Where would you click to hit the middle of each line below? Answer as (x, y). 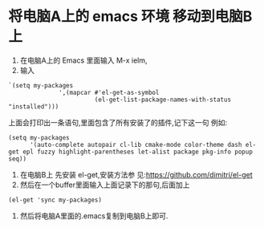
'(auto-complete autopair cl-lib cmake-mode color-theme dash (136, 145)
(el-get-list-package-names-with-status (162, 100)
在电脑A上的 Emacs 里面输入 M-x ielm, (83, 60)
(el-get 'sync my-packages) (55, 200)
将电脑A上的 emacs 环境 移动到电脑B (130, 16)
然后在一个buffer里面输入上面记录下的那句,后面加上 (105, 185)
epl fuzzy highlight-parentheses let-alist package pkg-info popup (138, 152)
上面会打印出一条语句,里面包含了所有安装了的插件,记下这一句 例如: (118, 122)
